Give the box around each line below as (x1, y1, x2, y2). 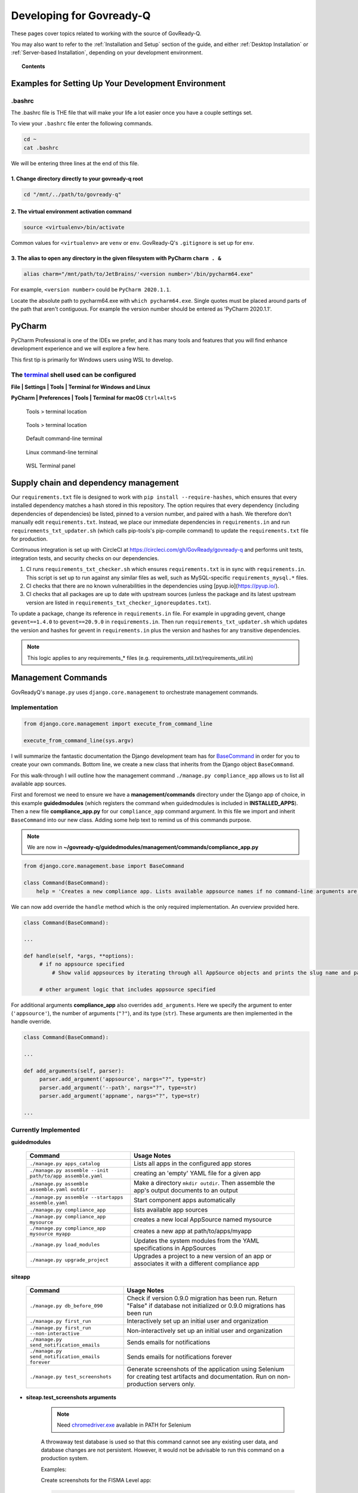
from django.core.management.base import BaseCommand (23, 863, 184, 870)
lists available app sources (133, 1206, 208, 1214)
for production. (11, 535, 48, 542)
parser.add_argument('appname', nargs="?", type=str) (39, 1093, 200, 1099)
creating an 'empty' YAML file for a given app (133, 1169, 261, 1178)
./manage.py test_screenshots (29, 1374, 112, 1380)
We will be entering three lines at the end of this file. (11, 159, 140, 167)
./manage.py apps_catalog (29, 1160, 100, 1167)
